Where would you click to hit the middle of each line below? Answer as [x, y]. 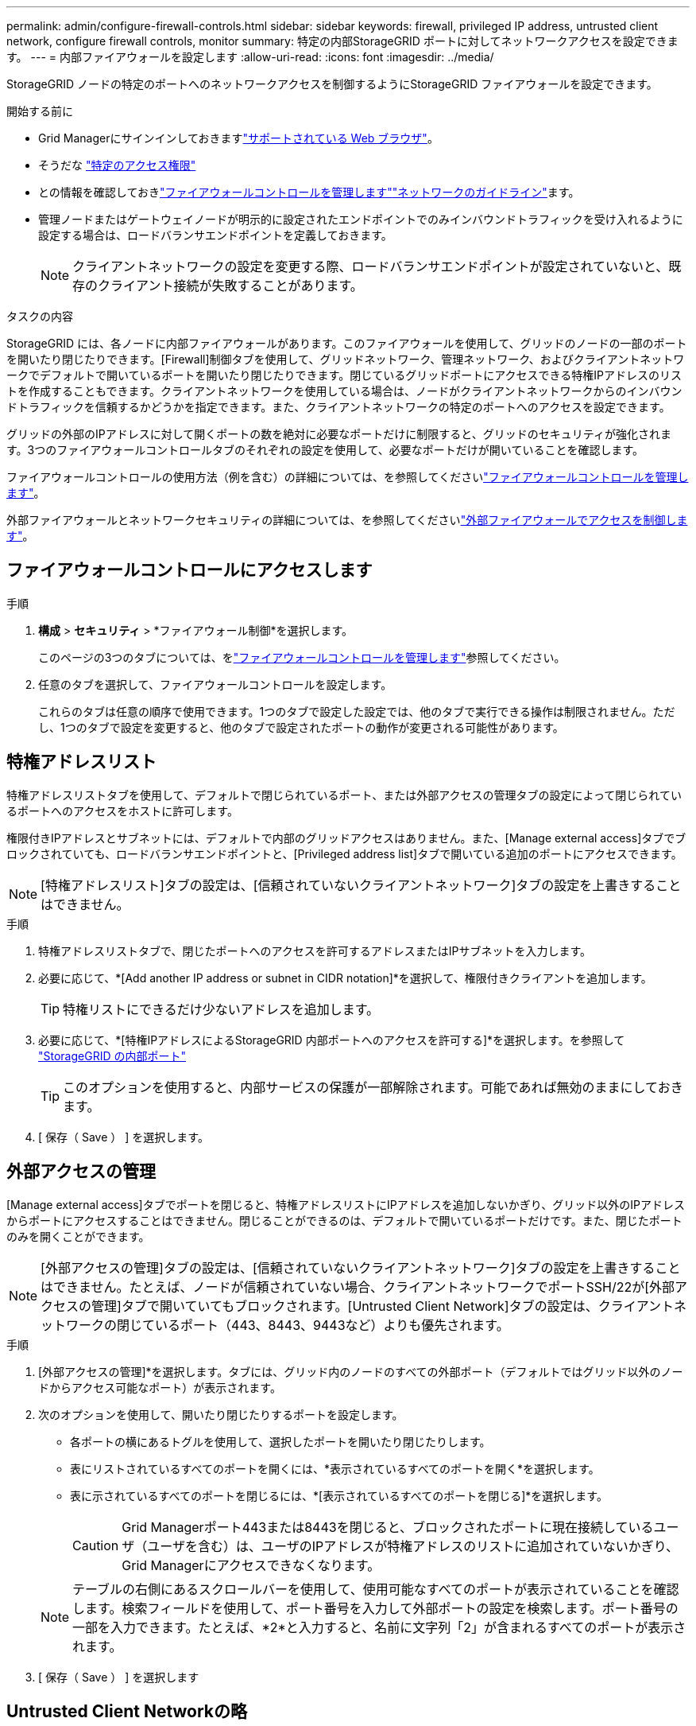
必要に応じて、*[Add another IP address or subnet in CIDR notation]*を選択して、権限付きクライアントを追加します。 [345, 978]
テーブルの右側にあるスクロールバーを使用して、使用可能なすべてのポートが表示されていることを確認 [376, 1589]
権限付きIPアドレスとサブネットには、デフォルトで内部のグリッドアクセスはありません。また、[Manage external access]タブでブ [346, 838]
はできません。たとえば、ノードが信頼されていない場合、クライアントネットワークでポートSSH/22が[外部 [358, 1287]
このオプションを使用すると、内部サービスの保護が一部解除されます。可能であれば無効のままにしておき [373, 1087]
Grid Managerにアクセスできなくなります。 [251, 1565]
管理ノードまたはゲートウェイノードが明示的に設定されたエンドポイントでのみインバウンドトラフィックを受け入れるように [361, 219]
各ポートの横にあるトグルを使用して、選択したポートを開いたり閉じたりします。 [280, 1441]
